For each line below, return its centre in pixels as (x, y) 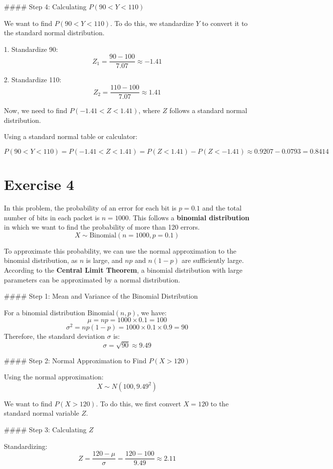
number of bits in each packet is (52, 217)
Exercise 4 (39, 184)
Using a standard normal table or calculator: (71, 136)
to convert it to (225, 23)
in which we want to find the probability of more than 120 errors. (102, 227)
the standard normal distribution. (54, 33)
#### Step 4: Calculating (45, 6)
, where (149, 110)
